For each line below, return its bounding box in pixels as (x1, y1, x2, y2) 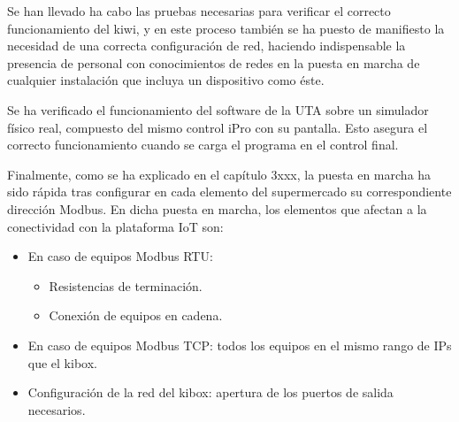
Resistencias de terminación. (49, 276, 203, 295)
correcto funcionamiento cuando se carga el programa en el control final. (7, 135, 399, 154)
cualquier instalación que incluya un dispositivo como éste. (7, 71, 325, 89)
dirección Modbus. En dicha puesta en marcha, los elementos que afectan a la (7, 199, 427, 218)
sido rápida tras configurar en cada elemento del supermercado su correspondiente (7, 182, 452, 201)
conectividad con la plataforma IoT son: (7, 217, 224, 235)
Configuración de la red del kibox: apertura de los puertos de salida (27, 383, 394, 402)
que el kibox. (27, 353, 97, 372)
